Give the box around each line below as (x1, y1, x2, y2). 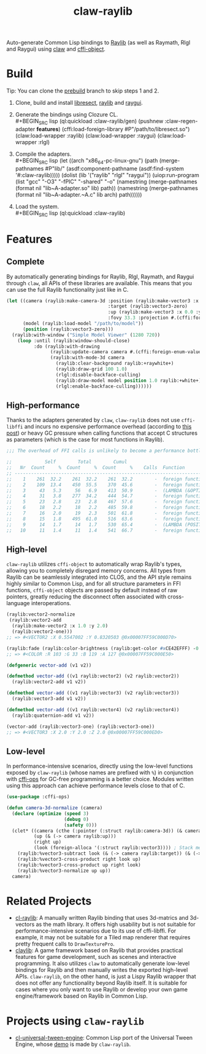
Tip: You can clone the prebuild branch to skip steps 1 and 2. (6, 87, 159, 94)
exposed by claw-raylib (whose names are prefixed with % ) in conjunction (6, 769, 194, 776)
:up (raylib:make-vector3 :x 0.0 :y (107, 309, 202, 315)
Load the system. (15, 202, 59, 210)
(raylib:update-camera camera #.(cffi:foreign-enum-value (50, 349, 202, 355)
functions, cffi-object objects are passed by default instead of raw (6, 587, 178, 594)
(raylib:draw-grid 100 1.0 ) (55, 366, 128, 372)
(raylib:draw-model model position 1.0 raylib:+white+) (55, 377, 202, 384)
